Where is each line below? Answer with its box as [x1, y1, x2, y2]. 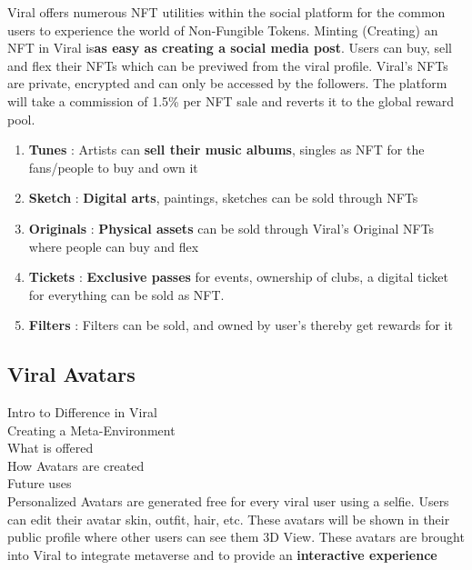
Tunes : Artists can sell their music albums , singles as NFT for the [28, 140, 425, 159]
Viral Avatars [7, 360, 136, 388]
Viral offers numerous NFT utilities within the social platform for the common [7, 3, 446, 21]
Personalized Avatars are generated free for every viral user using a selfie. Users [7, 492, 449, 511]
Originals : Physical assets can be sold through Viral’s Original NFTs [28, 218, 435, 237]
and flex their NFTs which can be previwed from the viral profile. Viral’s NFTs [7, 55, 448, 75]
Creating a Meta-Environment [7, 420, 176, 439]
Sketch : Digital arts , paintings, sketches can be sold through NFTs [28, 188, 418, 207]
